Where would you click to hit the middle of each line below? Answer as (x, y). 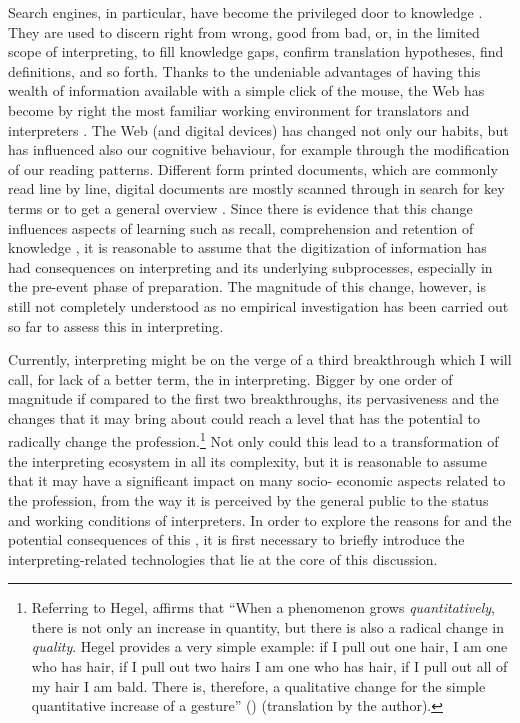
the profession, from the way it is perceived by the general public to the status (248, 499)
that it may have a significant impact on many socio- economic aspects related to (257, 480)
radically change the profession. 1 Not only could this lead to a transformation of (253, 440)
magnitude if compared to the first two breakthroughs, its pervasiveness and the (253, 398)
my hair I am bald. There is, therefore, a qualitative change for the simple (258, 685)
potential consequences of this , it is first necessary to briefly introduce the (236, 539)
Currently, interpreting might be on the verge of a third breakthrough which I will (260, 359)
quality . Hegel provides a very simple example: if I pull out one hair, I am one (269, 646)
